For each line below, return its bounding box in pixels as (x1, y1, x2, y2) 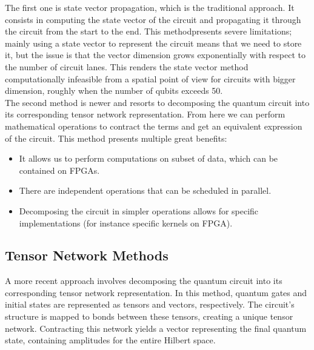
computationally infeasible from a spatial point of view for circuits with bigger (5, 72, 296, 85)
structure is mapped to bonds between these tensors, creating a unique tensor (5, 310, 293, 323)
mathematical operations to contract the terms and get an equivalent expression (5, 119, 302, 132)
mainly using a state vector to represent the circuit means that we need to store (5, 36, 302, 49)
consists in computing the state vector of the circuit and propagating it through (5, 13, 301, 25)
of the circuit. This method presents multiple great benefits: (5, 131, 227, 144)
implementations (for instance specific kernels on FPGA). (19, 216, 233, 229)
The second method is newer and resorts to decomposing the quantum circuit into (5, 96, 310, 108)
